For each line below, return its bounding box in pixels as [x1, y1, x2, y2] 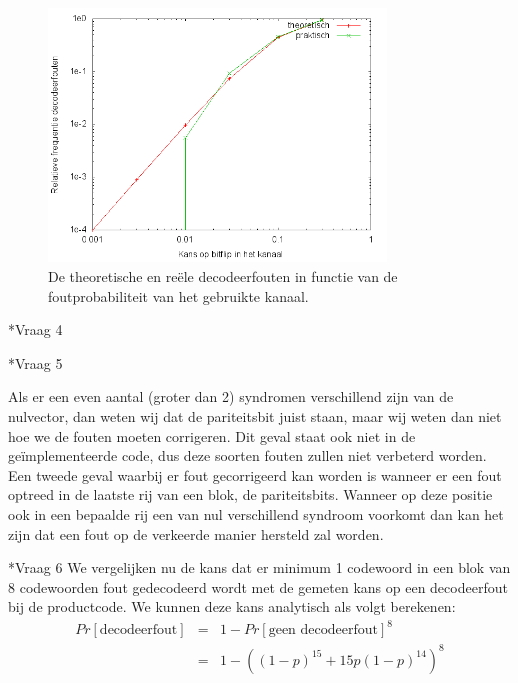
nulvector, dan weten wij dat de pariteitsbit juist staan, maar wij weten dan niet [8, 405, 502, 426]
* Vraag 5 [8, 352, 63, 373]
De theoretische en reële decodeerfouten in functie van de [48, 265, 398, 286]
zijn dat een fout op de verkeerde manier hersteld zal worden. [8, 523, 384, 544]
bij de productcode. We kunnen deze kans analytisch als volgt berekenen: [8, 596, 456, 617]
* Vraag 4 [8, 319, 63, 340]
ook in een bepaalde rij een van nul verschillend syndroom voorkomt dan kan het [8, 503, 504, 524]
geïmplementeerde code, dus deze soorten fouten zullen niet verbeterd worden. [8, 445, 487, 466]
